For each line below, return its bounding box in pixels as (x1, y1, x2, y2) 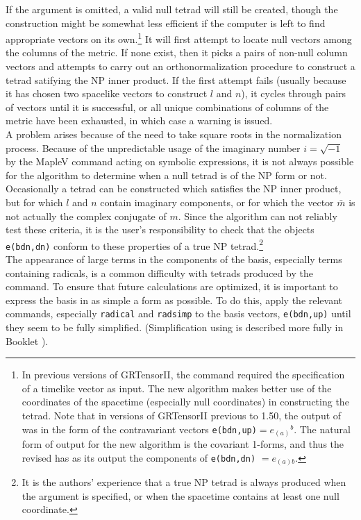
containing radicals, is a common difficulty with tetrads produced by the (6, 265, 313, 280)
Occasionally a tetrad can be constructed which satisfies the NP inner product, (6, 181, 342, 196)
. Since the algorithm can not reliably (178, 208, 337, 223)
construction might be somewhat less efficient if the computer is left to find (6, 15, 326, 30)
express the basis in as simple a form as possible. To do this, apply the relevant (6, 292, 343, 307)
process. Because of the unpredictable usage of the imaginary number (6, 140, 301, 155)
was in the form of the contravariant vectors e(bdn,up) (22, 421, 257, 436)
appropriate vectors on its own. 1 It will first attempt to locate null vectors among (6, 30, 352, 46)
